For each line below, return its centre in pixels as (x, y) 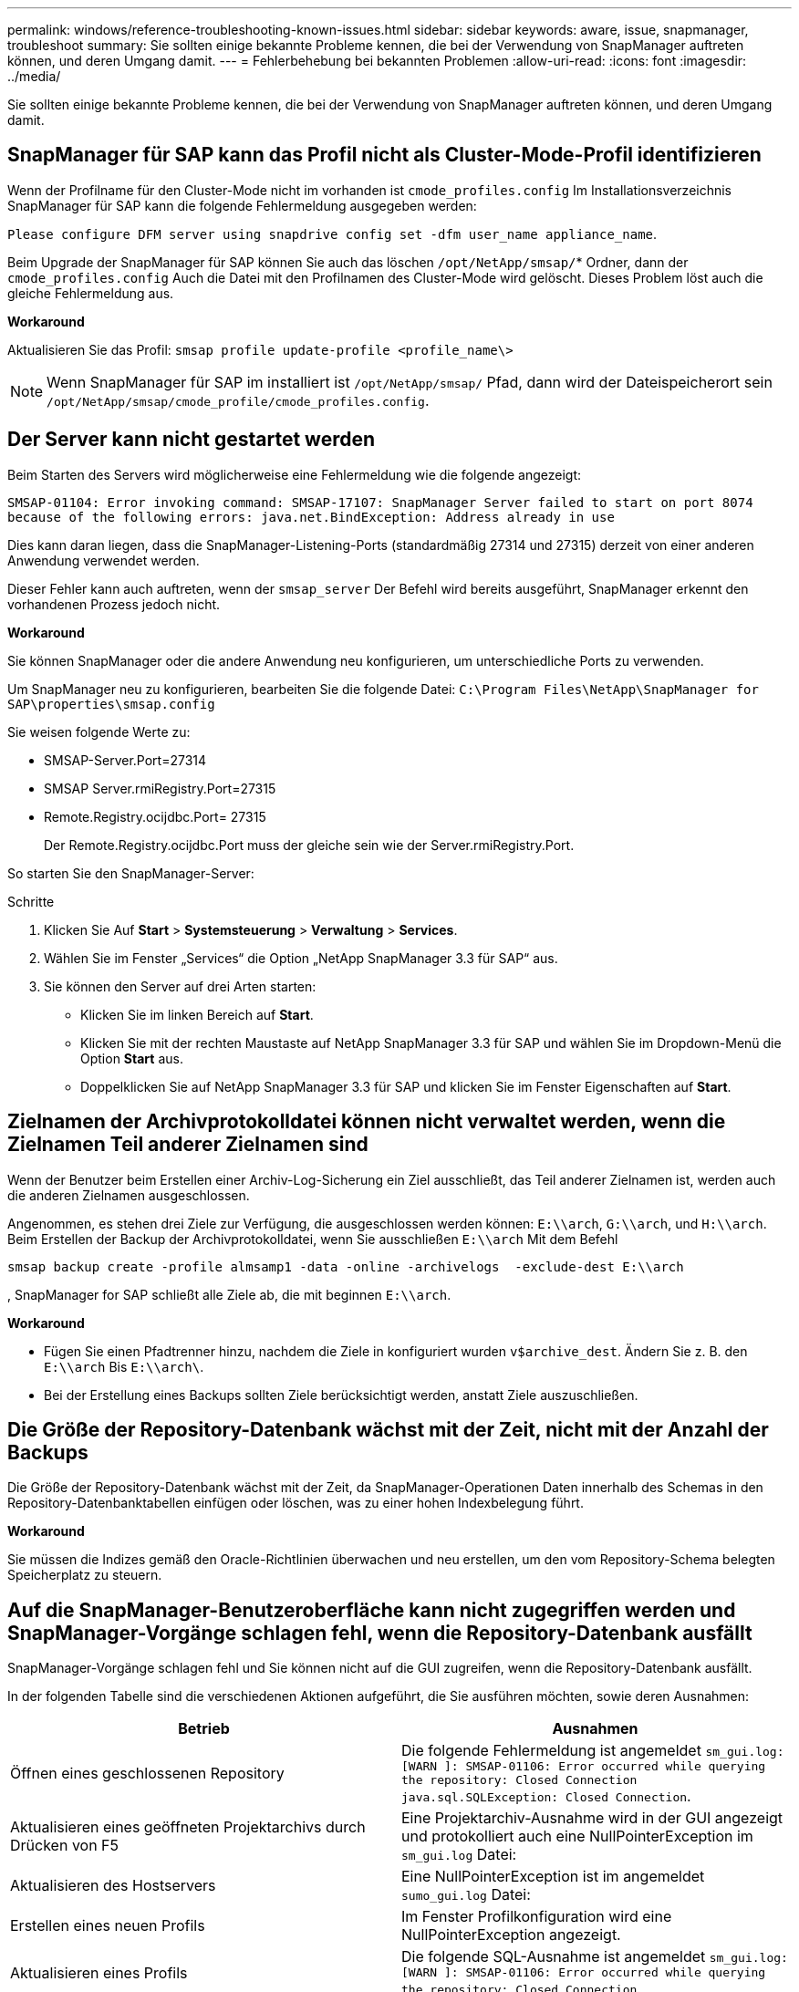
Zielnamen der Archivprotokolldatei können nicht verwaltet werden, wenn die (367, 1122)
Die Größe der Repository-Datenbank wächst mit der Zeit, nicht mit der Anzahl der (388, 1429)
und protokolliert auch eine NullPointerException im (577, 1836)
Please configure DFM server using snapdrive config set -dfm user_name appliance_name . (332, 233)
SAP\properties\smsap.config (111, 704)
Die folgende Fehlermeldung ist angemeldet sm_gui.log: (593, 1751)
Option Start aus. (132, 1058)
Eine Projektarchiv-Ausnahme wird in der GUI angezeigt (592, 1818)
